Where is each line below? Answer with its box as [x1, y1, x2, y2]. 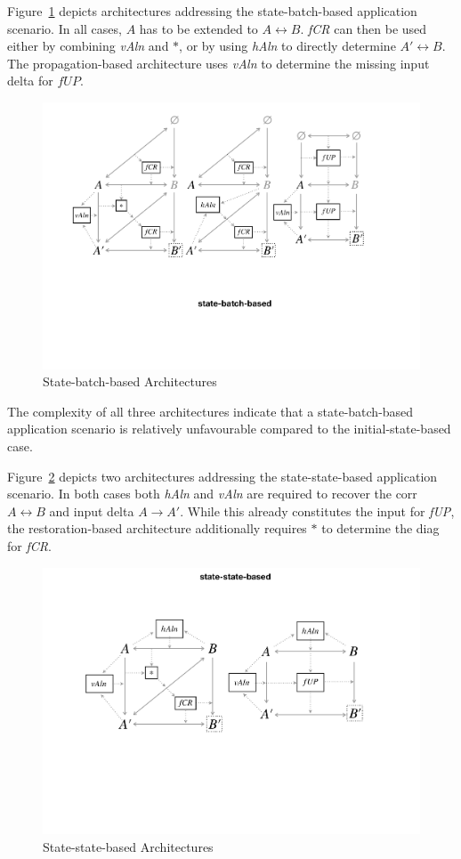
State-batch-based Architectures [43, 372, 217, 391]
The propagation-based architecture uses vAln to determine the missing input [7, 53, 430, 72]
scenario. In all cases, [7, 19, 122, 37]
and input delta [49, 501, 134, 520]
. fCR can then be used [300, 19, 427, 37]
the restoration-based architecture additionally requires [7, 519, 307, 538]
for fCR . [7, 536, 52, 555]
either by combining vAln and [7, 36, 169, 55]
